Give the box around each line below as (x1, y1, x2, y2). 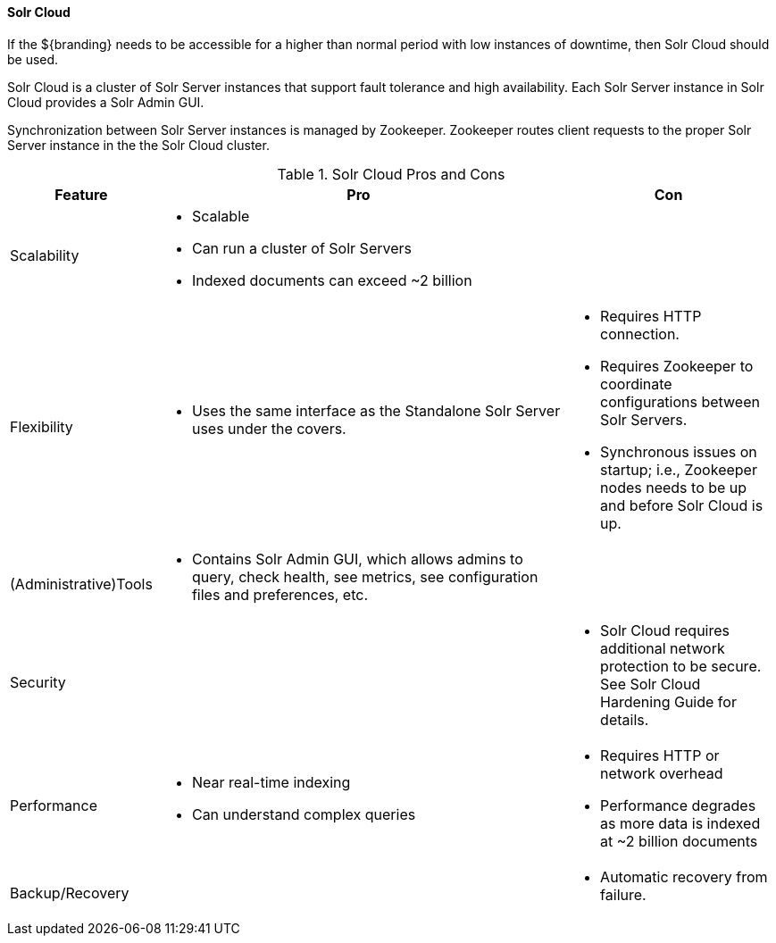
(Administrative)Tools (10, 574, 153, 593)
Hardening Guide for (600, 692, 737, 711)
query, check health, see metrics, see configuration (191, 567, 538, 586)
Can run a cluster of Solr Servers (191, 238, 412, 257)
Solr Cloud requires (600, 621, 730, 639)
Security (10, 672, 66, 691)
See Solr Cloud (600, 674, 701, 693)
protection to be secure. (600, 656, 762, 675)
